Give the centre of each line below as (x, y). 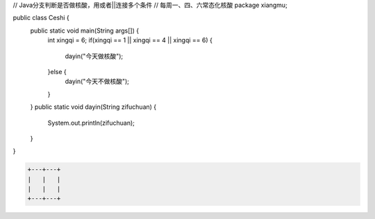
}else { (57, 71)
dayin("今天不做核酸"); (97, 81)
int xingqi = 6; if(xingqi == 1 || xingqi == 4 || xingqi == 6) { (130, 40)
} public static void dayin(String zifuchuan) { (93, 107)
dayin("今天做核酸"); (94, 56)
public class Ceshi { (41, 18)
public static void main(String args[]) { (84, 30)
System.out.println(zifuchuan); (91, 123)
